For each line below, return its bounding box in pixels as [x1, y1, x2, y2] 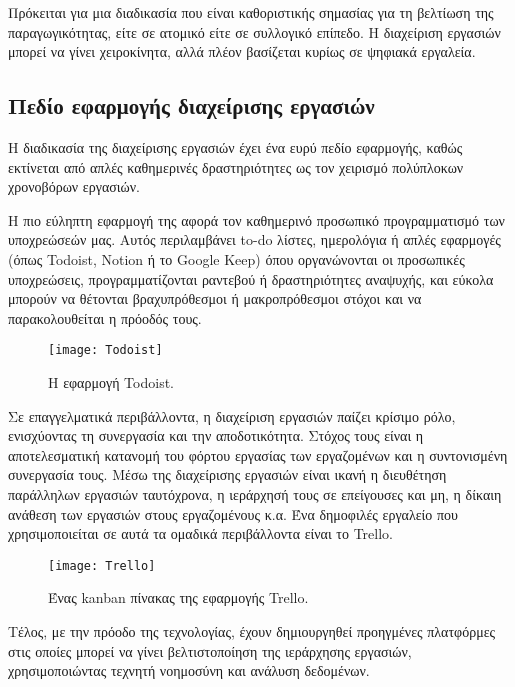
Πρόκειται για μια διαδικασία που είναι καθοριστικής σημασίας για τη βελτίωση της [8, 2, 494, 22]
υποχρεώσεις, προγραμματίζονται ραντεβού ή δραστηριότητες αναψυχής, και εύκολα [8, 268, 494, 289]
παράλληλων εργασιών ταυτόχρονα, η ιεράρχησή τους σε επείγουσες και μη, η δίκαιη [8, 483, 502, 504]
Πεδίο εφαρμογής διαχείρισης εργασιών [8, 90, 375, 121]
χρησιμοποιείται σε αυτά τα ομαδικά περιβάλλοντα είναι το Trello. [8, 523, 393, 544]
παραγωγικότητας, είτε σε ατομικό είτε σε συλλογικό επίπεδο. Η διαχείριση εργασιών [8, 21, 501, 42]
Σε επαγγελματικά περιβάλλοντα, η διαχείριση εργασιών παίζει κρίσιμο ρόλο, [8, 405, 456, 426]
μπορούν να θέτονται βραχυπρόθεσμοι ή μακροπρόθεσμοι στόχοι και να [8, 288, 422, 309]
